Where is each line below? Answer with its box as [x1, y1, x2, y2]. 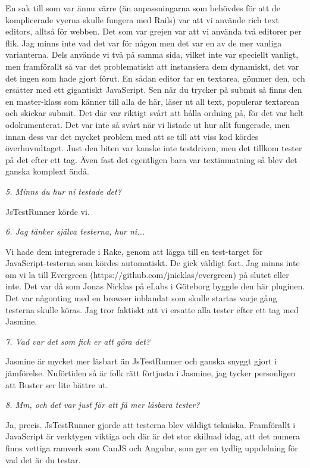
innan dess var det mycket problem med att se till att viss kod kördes [5, 130, 259, 142]
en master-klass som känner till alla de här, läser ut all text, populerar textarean [5, 95, 300, 107]
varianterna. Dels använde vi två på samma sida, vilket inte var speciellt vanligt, [5, 48, 299, 61]
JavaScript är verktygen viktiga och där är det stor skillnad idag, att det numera [5, 430, 300, 442]
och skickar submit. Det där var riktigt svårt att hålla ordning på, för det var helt [5, 107, 304, 119]
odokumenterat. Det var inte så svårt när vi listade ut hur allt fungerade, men [5, 118, 290, 130]
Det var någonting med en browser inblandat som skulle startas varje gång [5, 292, 277, 304]
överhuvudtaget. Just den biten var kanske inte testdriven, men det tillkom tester [5, 142, 302, 154]
